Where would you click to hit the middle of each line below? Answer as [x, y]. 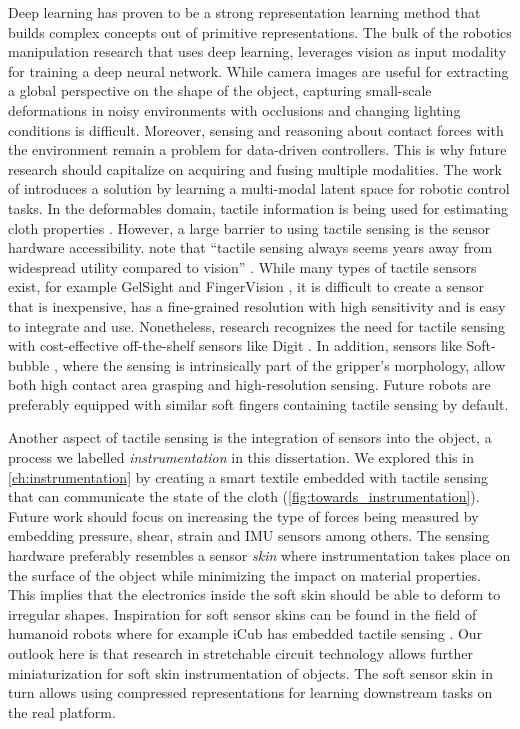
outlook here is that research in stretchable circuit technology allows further [240, 653]
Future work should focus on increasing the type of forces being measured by [243, 515]
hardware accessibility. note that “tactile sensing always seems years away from [250, 247]
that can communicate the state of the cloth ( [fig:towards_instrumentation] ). [244, 496]
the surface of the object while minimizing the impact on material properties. [244, 574]
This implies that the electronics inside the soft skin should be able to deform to [254, 594]
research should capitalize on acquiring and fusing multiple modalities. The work [255, 168]
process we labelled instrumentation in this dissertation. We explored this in [241, 457]
